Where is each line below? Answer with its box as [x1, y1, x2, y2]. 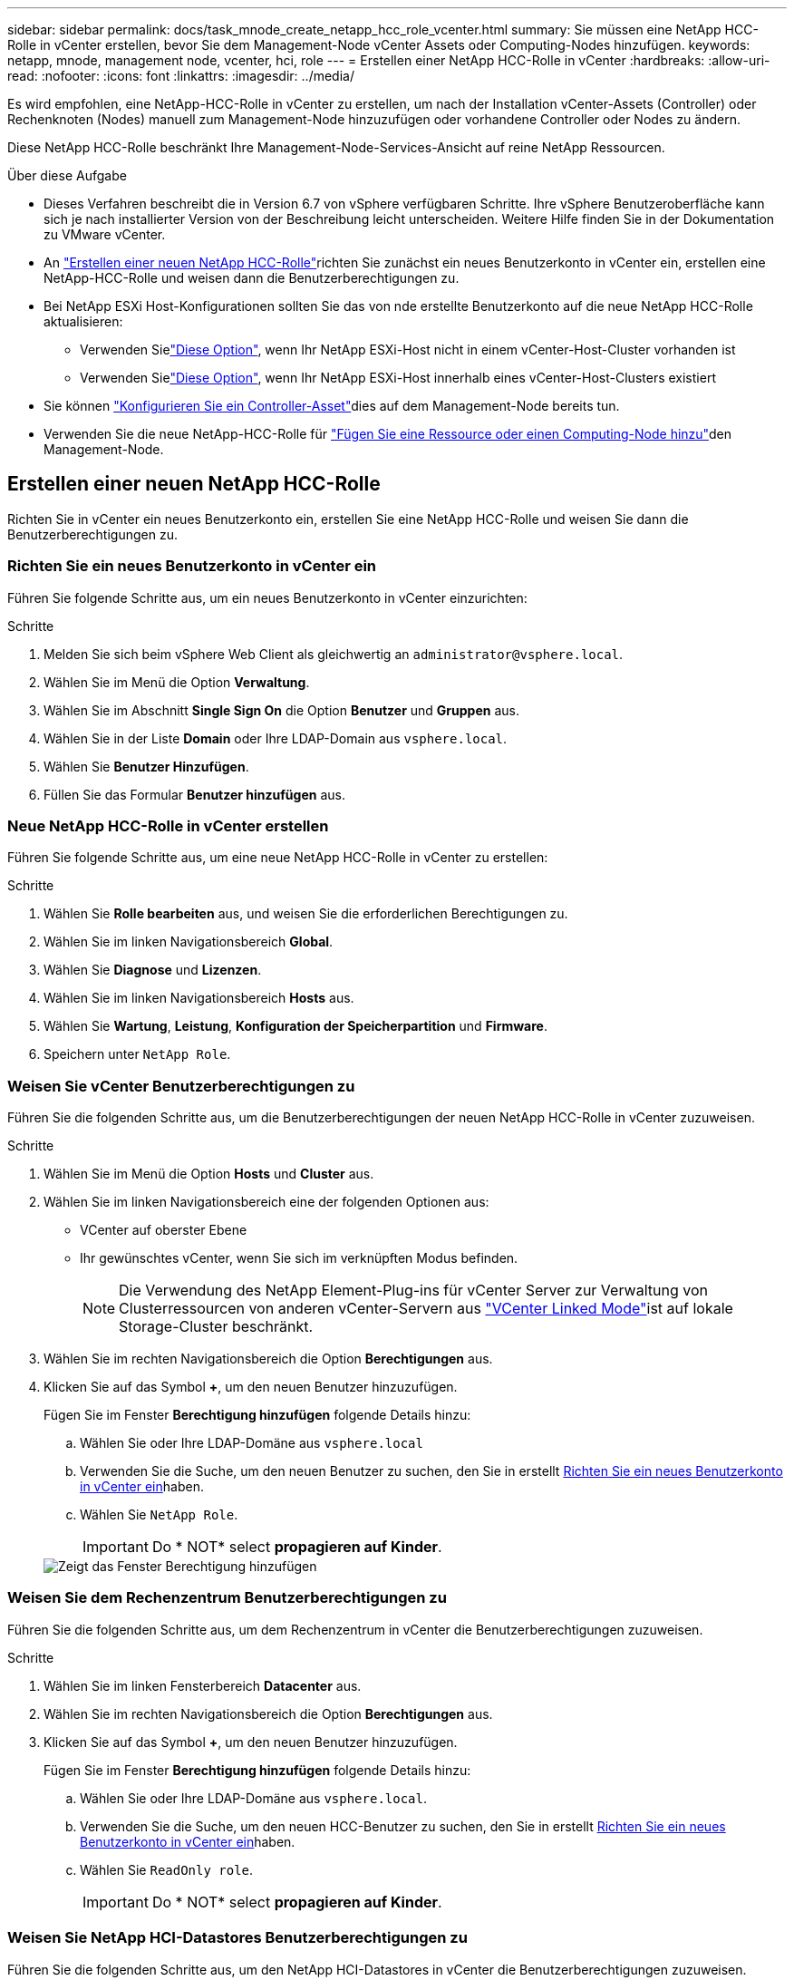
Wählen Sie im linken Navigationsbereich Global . [44, 934, 334, 950]
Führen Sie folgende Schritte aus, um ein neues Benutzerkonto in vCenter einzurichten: [7, 589, 528, 606]
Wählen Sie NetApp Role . [80, 1507, 238, 1523]
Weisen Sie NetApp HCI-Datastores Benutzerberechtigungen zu [7, 1928, 468, 1947]
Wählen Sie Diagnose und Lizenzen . [44, 962, 262, 978]
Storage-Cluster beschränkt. [119, 1317, 314, 1336]
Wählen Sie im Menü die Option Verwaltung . [44, 674, 310, 690]
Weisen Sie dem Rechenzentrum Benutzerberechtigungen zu [7, 1588, 447, 1607]
